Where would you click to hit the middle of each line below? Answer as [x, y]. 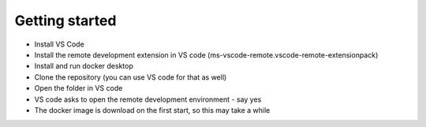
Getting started [65, 21]
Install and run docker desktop [84, 66]
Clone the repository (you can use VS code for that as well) [131, 77]
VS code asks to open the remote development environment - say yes [148, 99]
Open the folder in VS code [78, 88]
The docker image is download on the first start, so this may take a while [152, 110]
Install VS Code [59, 44]
